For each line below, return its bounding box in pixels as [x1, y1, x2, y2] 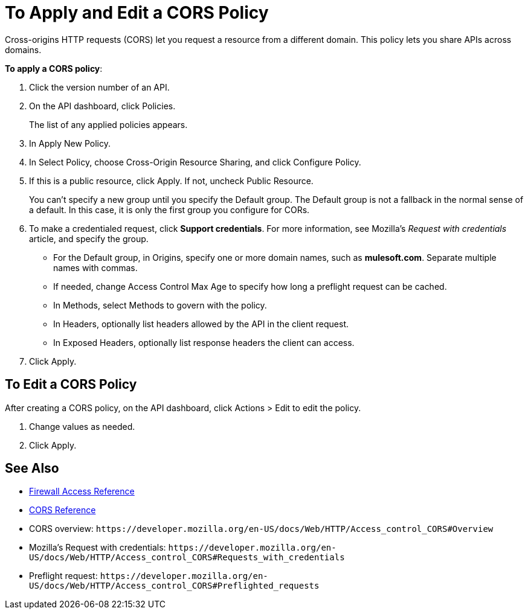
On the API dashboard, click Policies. [29, 100, 176, 111]
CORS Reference [29, 505, 96, 516]
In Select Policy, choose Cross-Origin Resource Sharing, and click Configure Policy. [29, 156, 361, 167]
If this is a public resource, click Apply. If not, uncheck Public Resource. [29, 175, 314, 186]
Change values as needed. [29, 421, 135, 432]
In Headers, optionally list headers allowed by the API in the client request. [53, 318, 349, 329]
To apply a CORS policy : [5, 63, 103, 74]
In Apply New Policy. [29, 138, 111, 149]
